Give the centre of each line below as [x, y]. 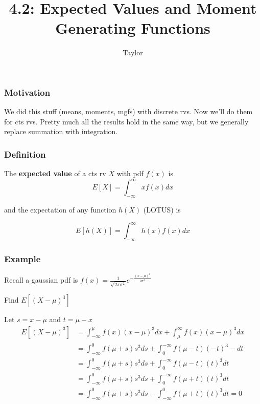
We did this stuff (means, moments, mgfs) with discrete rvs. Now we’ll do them [128, 111]
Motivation [27, 92]
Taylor [133, 52]
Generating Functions [133, 28]
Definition [25, 154]
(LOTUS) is [162, 210]
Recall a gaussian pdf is [41, 280]
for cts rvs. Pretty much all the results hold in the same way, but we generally [126, 121]
